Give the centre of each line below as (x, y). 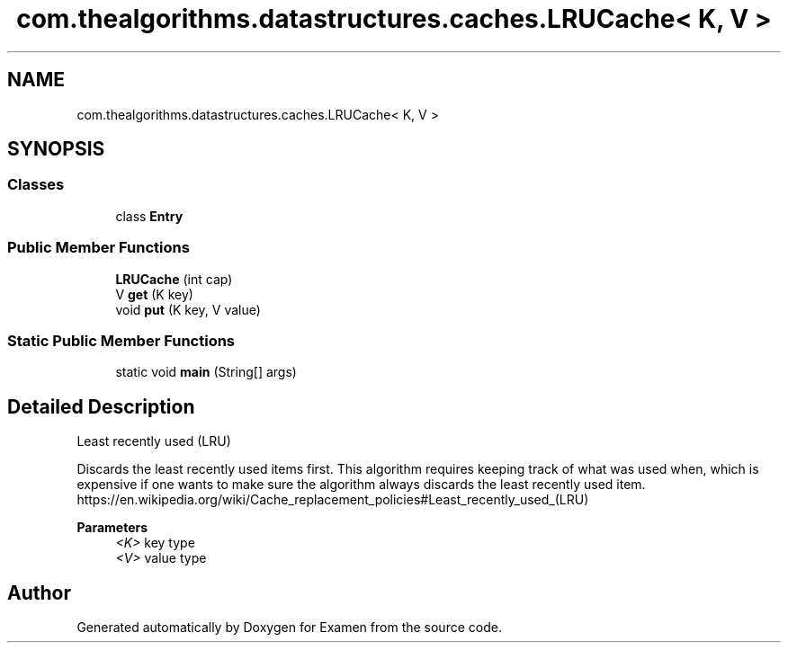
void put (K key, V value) (188, 309)
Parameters (112, 528)
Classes (36, 185)
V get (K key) (154, 294)
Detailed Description (101, 406)
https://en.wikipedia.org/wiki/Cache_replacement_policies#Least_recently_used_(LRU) (333, 500)
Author (39, 592)
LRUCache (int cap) (174, 279)
